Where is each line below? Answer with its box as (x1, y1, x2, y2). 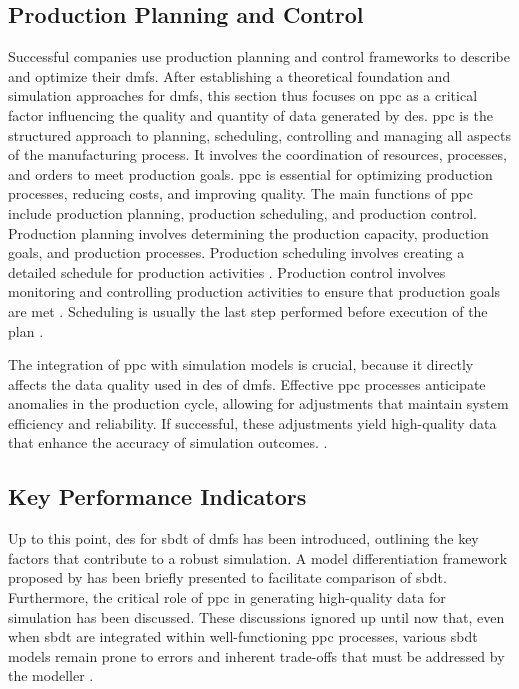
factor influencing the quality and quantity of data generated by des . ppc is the (8, 104, 493, 125)
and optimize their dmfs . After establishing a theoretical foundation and (8, 65, 451, 86)
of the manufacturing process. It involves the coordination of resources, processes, (8, 144, 507, 165)
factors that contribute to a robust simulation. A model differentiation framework (8, 547, 508, 568)
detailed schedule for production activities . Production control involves (8, 261, 446, 282)
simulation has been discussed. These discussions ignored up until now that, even (8, 606, 505, 627)
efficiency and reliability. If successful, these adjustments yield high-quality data (8, 412, 497, 433)
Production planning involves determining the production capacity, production (8, 222, 489, 243)
